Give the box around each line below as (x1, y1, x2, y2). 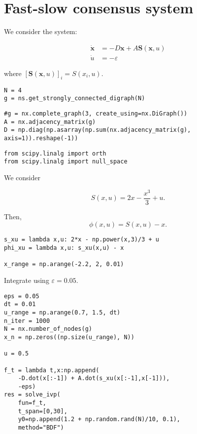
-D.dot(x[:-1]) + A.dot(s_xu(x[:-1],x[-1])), (18, 375, 170, 382)
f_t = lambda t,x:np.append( (4, 366, 99, 374)
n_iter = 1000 (4, 317, 50, 324)
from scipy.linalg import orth (4, 150, 106, 157)
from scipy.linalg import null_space (4, 158, 128, 165)
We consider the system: (4, 26, 77, 37)
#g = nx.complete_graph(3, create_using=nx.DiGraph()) (4, 110, 188, 118)
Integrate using (4, 275, 49, 285)
